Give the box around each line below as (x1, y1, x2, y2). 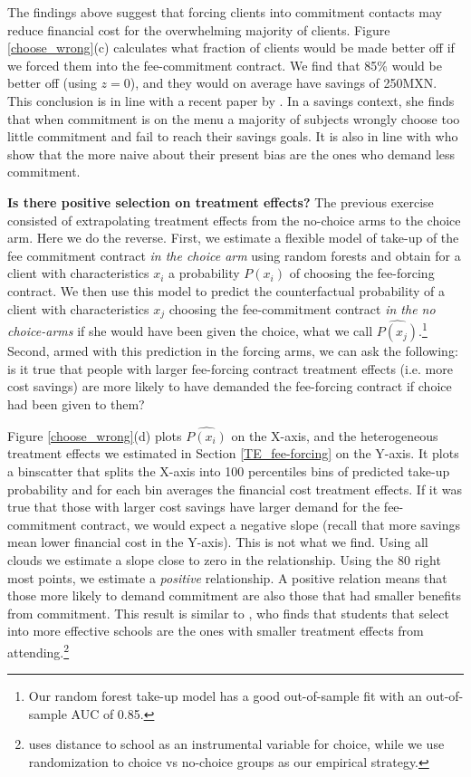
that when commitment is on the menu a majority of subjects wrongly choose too (7, 109, 460, 128)
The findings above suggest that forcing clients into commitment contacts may (7, 3, 442, 21)
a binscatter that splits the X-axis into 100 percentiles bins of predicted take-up (7, 461, 450, 480)
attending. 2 (7, 639, 70, 661)
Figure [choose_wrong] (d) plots (7, 426, 182, 445)
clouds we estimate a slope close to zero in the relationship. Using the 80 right (7, 550, 441, 569)
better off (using (7, 73, 97, 92)
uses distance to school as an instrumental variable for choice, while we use (28, 734, 445, 753)
